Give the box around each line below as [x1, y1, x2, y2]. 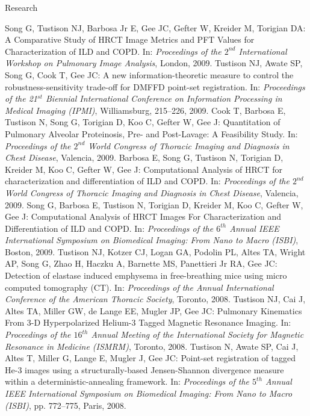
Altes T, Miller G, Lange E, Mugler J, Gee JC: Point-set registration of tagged [5, 352, 296, 364]
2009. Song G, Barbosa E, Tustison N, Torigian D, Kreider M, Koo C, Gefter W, [5, 198, 303, 211]
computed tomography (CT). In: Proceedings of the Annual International [5, 281, 274, 293]
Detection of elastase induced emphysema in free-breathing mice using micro [5, 269, 287, 282]
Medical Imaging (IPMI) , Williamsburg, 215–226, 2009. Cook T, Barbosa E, [5, 104, 286, 116]
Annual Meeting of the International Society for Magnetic [91, 328, 304, 341]
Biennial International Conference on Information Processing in [45, 92, 282, 105]
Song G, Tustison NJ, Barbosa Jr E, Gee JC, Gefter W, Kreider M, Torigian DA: [5, 21, 306, 34]
